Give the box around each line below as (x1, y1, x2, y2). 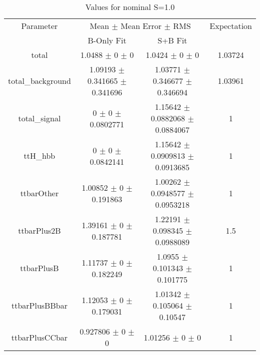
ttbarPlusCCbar (11, 331, 68, 343)
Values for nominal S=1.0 (85, 1, 175, 12)
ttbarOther (20, 187, 59, 199)
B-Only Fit (87, 34, 126, 46)
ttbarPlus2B (18, 225, 61, 236)
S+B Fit (157, 34, 187, 46)
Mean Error (120, 20, 162, 31)
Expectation (209, 20, 252, 31)
